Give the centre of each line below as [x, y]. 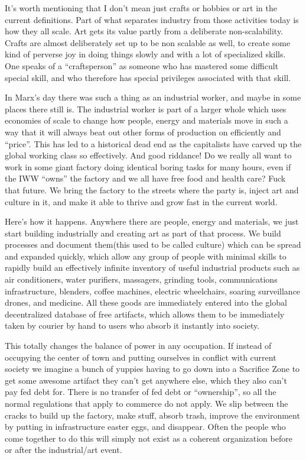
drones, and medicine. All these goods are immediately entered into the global [146, 302]
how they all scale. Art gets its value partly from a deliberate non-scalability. [144, 31]
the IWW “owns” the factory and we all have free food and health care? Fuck [145, 178]
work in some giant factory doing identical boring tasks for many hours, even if [148, 166]
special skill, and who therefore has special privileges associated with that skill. [148, 77]
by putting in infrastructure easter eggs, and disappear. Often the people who [145, 427]
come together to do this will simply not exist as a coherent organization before [149, 438]
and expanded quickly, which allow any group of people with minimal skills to [146, 256]
